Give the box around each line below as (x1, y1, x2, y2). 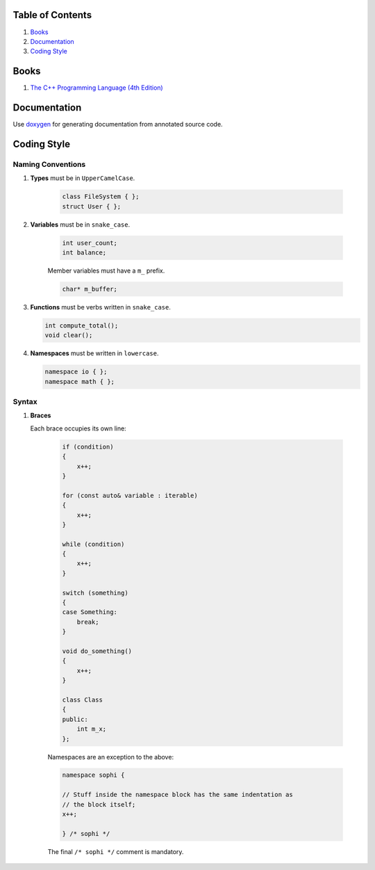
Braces (30, 411, 51, 420)
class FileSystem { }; (62, 193, 140, 201)
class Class (62, 695, 103, 704)
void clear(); (44, 331, 93, 339)
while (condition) (62, 540, 125, 548)
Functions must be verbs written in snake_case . (30, 303, 172, 311)
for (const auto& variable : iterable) (62, 491, 198, 499)
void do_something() (62, 647, 132, 655)
